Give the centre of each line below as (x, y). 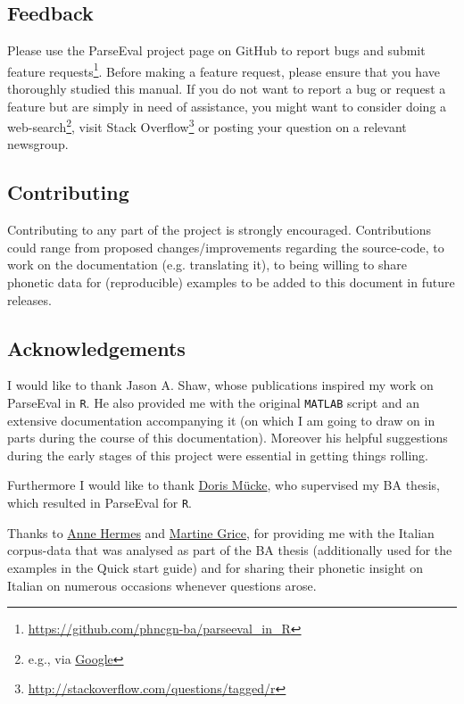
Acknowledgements (96, 348)
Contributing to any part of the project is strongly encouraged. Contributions (219, 230)
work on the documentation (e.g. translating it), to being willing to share (207, 265)
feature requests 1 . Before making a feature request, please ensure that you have (224, 70)
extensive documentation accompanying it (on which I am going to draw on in (221, 420)
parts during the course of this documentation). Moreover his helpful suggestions (228, 438)
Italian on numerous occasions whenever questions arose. (162, 585)
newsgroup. (38, 144)
